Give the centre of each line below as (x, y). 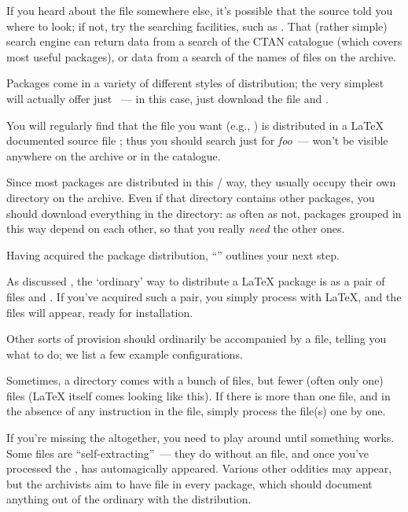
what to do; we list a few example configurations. (125, 354)
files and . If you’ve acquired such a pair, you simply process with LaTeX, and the (204, 296)
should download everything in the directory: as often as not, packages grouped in (204, 213)
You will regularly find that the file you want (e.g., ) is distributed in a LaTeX (195, 125)
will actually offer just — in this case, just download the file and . (167, 98)
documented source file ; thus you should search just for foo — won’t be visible (197, 140)
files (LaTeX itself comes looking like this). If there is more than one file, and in (198, 395)
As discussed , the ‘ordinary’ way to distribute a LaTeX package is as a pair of (196, 281)
